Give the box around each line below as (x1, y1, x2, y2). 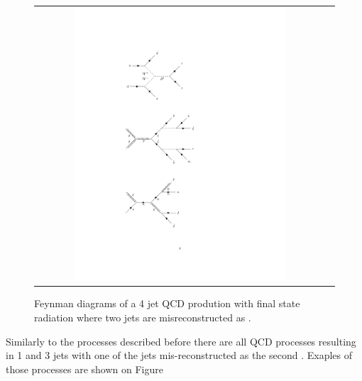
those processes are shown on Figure (6, 361, 163, 376)
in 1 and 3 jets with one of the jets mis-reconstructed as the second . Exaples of (6, 348, 353, 363)
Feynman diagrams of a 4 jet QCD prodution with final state (34, 296, 300, 311)
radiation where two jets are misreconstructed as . (34, 309, 251, 324)
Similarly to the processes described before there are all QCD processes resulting (6, 333, 356, 348)
